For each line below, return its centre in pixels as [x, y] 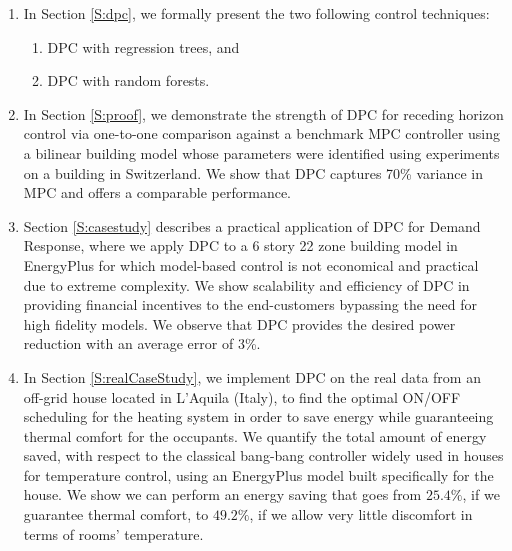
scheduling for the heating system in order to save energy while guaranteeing [258, 416]
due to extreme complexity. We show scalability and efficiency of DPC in [246, 284]
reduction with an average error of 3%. [142, 343]
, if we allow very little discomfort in [361, 514]
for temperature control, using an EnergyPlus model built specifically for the [258, 474]
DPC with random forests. [128, 80]
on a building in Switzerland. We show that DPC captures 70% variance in [253, 172]
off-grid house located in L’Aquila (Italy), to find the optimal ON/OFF [242, 396]
